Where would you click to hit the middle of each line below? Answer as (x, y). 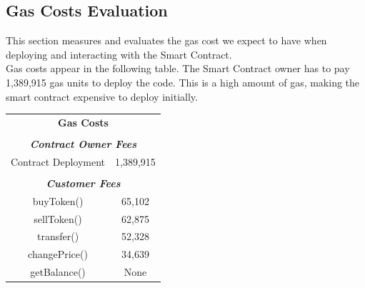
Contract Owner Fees (83, 144)
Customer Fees (83, 183)
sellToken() (58, 218)
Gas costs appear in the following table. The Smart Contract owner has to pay (178, 68)
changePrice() (58, 254)
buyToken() (58, 200)
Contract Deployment (58, 161)
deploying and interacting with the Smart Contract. (119, 54)
